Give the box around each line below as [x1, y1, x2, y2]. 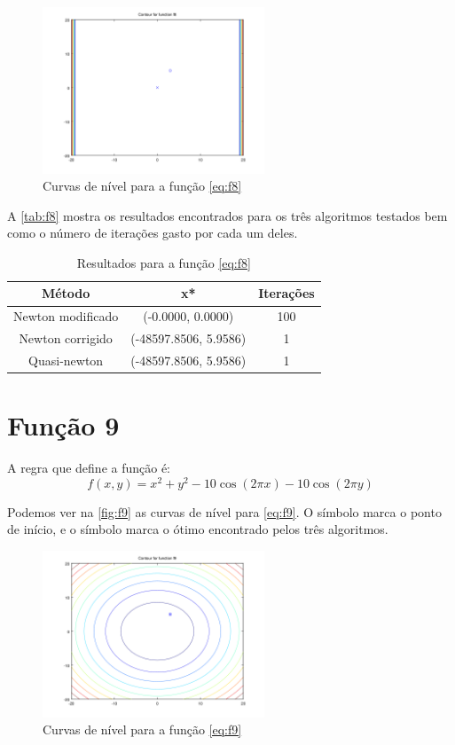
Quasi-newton [28, 351, 104, 369]
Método [41, 284, 90, 302]
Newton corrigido [19, 329, 113, 348]
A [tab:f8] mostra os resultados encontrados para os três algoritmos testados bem [7, 206, 448, 224]
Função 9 [7, 407, 120, 443]
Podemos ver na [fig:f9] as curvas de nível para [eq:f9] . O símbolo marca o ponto [7, 502, 442, 521]
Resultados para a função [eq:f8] [76, 253, 251, 271]
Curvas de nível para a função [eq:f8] [43, 176, 242, 195]
